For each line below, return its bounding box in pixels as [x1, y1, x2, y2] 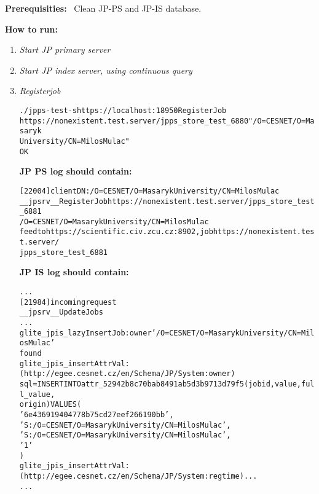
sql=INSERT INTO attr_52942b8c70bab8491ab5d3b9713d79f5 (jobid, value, [19, 379, 301, 388]
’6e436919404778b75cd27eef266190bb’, [19, 410, 174, 419]
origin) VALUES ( [19, 400, 82, 409]
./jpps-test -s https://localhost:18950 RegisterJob [19, 106, 227, 115]
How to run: [5, 22, 58, 35]
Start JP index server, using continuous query [19, 63, 192, 76]
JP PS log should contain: [19, 165, 132, 178]
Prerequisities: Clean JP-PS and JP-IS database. [5, 2, 202, 14]
